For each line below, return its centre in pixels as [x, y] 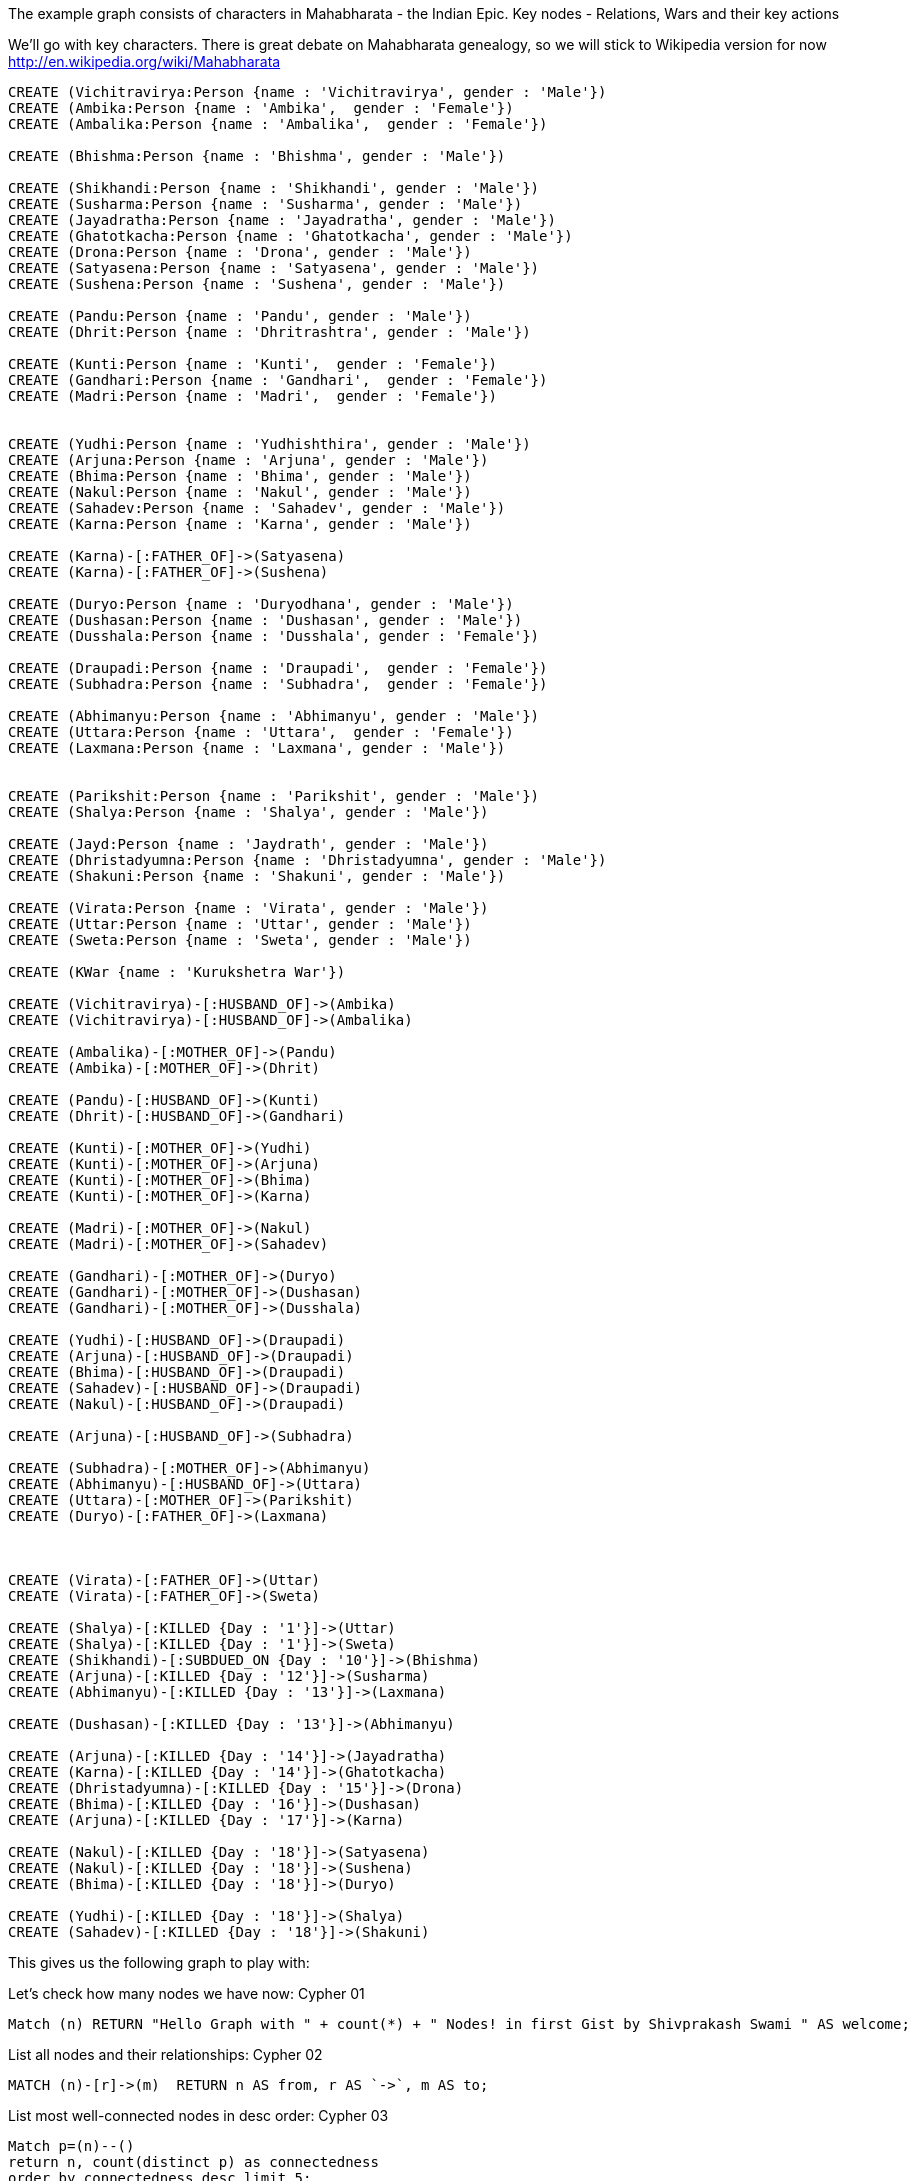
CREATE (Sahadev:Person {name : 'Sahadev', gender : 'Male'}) [257, 508]
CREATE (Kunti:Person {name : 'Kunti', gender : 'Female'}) [252, 364]
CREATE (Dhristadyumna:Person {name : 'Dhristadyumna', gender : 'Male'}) [307, 860]
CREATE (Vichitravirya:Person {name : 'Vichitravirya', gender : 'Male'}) [307, 92]
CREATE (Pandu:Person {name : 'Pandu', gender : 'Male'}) [240, 316]
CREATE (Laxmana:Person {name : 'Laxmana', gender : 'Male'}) [257, 748]
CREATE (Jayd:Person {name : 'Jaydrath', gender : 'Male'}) [248, 844]
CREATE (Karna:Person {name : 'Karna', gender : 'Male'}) [240, 524]
